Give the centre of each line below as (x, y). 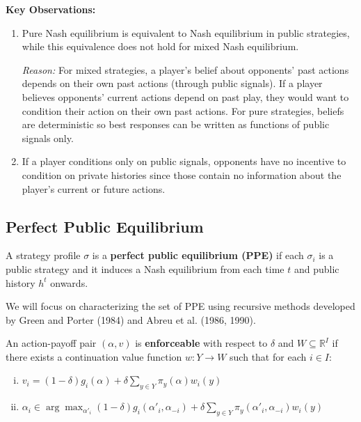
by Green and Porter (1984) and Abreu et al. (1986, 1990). (131, 319)
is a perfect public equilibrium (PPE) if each (198, 255)
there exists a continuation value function (94, 356)
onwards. (69, 282)
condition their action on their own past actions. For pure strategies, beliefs (183, 110)
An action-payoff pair (51, 343)
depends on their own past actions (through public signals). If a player (172, 83)
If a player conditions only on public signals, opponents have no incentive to (184, 161)
